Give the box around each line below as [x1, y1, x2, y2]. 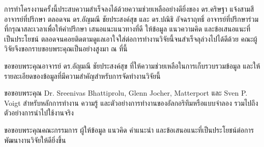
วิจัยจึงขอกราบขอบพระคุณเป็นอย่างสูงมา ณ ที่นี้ [4, 43, 128, 54]
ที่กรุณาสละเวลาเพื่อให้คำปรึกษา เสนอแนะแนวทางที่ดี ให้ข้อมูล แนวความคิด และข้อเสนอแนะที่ [4, 23, 251, 34]
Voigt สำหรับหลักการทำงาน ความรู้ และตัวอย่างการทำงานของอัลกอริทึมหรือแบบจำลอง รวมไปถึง [4, 97, 258, 108]
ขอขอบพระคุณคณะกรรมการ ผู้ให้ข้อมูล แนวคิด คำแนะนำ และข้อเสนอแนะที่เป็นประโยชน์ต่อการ [4, 124, 254, 135]
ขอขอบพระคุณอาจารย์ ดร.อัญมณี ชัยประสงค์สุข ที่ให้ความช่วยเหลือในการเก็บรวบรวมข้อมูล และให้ [4, 60, 260, 71]
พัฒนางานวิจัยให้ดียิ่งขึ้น [4, 134, 66, 145]
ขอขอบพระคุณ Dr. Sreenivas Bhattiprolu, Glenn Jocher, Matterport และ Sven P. [4, 87, 248, 98]
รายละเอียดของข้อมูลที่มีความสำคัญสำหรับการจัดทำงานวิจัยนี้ [4, 70, 161, 81]
